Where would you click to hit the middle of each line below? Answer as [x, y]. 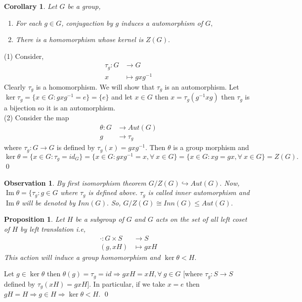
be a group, [84, 6]
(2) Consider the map [37, 118]
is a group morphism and [211, 147]
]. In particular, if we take [126, 283]
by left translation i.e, [53, 228]
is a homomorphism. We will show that [95, 86]
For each [29, 23]
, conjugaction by [87, 23]
